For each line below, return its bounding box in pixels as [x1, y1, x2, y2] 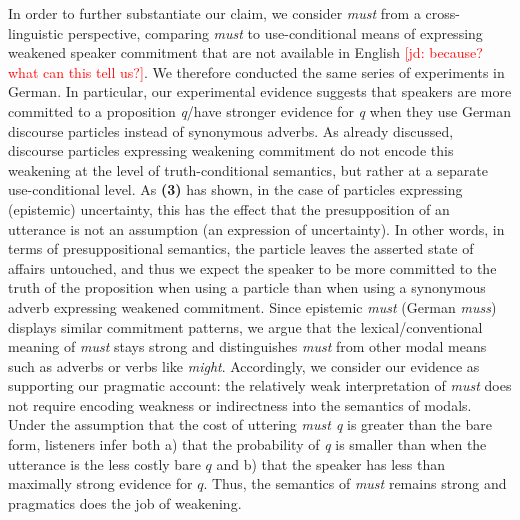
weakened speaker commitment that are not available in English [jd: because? [8, 42, 483, 63]
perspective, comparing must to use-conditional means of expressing [67, 22, 483, 43]
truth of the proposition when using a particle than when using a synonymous [8, 277, 486, 298]
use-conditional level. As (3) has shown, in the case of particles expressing [8, 179, 463, 200]
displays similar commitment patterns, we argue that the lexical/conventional [8, 316, 483, 337]
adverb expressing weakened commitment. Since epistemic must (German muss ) [8, 296, 497, 317]
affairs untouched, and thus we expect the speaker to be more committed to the [8, 257, 497, 278]
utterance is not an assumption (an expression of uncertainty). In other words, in [8, 218, 505, 239]
